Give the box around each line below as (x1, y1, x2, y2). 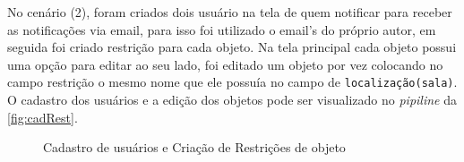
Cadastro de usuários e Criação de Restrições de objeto (43, 138, 346, 157)
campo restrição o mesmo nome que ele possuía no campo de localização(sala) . (7, 72, 458, 91)
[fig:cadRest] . (7, 107, 78, 126)
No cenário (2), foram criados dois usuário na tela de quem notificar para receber (7, 3, 452, 21)
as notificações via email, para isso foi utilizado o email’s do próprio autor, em (7, 20, 436, 38)
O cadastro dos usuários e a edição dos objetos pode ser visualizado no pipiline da (7, 90, 457, 109)
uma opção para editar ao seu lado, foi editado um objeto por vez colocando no (7, 55, 443, 73)
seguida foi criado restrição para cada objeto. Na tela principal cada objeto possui (7, 38, 457, 56)
